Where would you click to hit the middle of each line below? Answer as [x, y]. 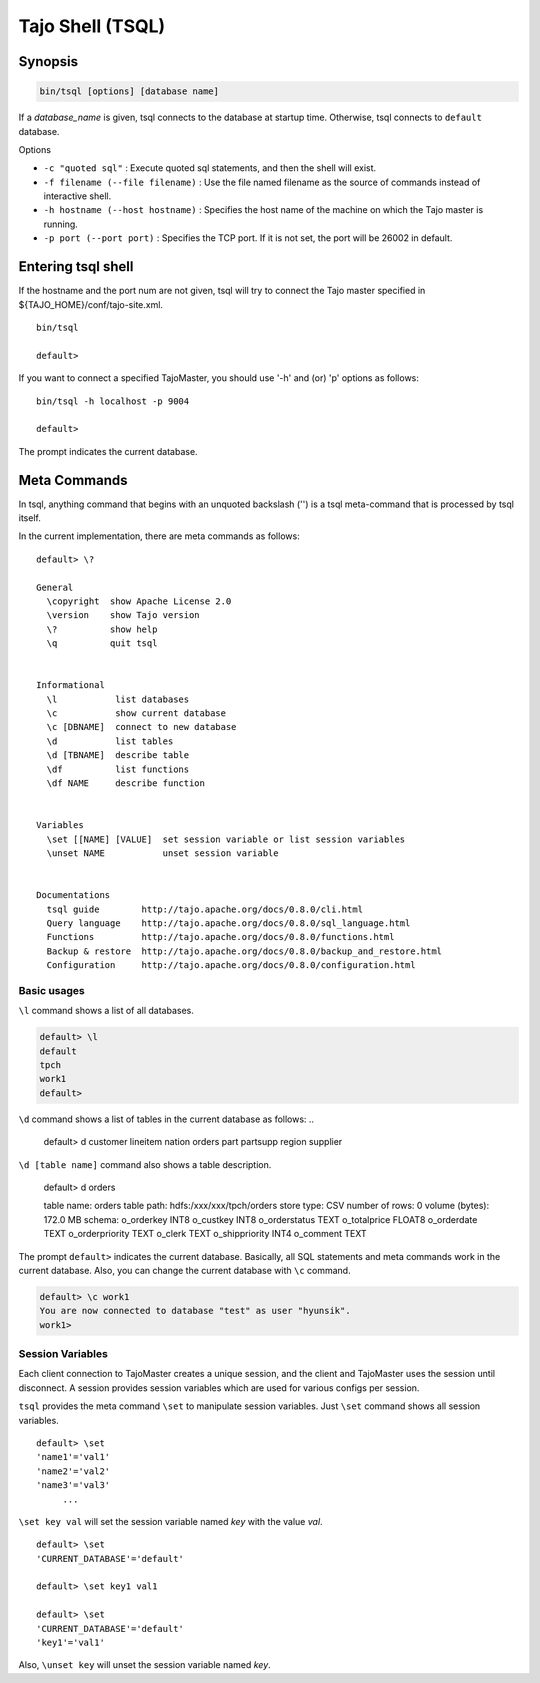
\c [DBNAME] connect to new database [141, 727]
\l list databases [118, 699]
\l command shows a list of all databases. [106, 1011]
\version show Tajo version [123, 615]
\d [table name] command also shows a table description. [145, 1164]
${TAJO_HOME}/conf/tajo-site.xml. [91, 304]
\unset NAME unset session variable [162, 853]
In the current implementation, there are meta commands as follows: [159, 536]
